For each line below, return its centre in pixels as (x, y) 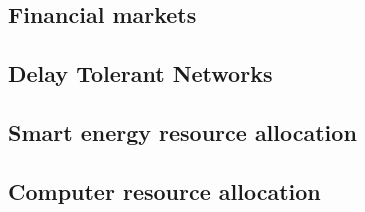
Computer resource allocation (164, 190)
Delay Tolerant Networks (140, 73)
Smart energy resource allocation (182, 131)
